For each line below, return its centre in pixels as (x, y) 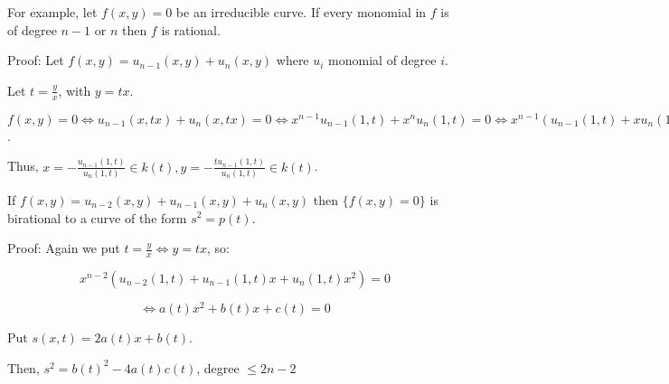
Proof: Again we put (64, 248)
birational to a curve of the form (97, 217)
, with (75, 90)
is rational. (191, 29)
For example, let (52, 12)
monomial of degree (382, 60)
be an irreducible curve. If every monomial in (301, 12)
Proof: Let (36, 60)
